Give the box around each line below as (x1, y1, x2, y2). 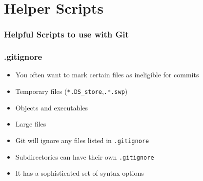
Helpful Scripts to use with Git (4, 28, 129, 40)
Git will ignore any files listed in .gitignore (15, 135, 149, 145)
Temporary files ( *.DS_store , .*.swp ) (15, 86, 128, 96)
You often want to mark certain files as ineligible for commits (15, 70, 199, 80)
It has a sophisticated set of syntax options (15, 168, 144, 178)
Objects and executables (15, 102, 88, 112)
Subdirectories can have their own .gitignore (15, 151, 154, 162)
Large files (15, 119, 46, 129)
